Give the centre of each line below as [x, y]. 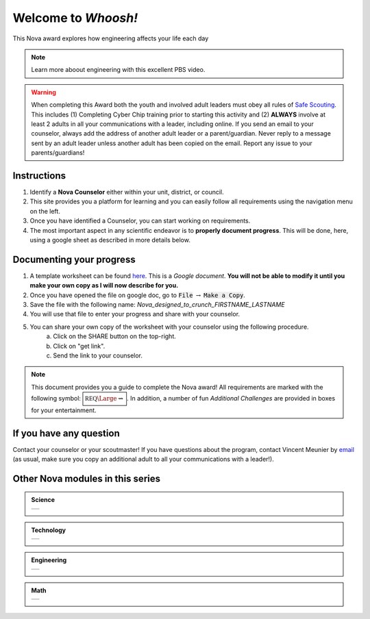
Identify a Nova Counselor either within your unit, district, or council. [127, 192]
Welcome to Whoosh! [75, 18]
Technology [49, 530]
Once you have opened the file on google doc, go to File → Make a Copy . [138, 295]
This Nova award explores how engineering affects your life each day [111, 38]
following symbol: [56, 399]
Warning [44, 92]
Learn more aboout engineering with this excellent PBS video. [118, 70]
